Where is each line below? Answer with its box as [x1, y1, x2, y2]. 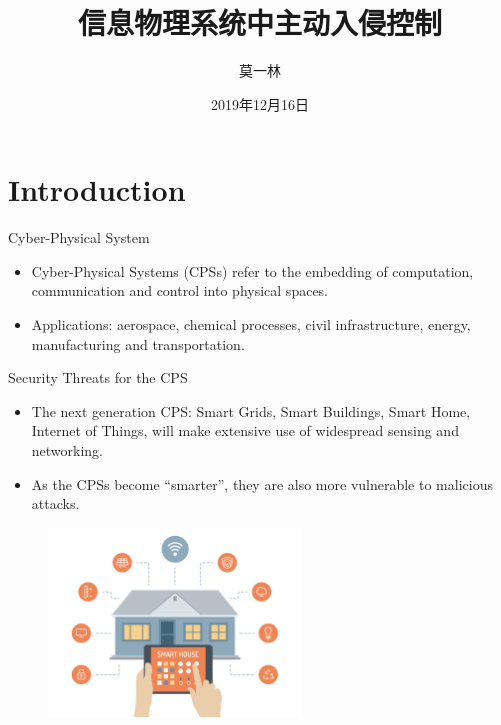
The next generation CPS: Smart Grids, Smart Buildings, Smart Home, [31, 400, 471, 421]
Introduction [8, 169, 186, 210]
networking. [31, 440, 104, 460]
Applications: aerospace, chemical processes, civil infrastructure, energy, [31, 314, 471, 335]
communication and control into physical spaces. [31, 280, 329, 301]
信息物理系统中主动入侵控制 [77, 2, 442, 43]
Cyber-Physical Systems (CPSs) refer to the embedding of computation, [31, 260, 474, 281]
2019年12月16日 [211, 93, 309, 114]
